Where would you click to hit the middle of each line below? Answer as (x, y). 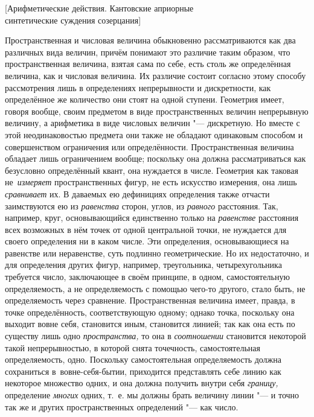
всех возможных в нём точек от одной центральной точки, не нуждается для (146, 229)
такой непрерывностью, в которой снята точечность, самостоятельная (133, 347)
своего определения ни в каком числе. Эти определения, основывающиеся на (147, 241)
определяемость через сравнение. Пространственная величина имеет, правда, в (150, 300)
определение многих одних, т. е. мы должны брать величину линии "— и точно (152, 395)
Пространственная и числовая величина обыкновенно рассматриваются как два (150, 40)
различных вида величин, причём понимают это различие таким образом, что (148, 52)
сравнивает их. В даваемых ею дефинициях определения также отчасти (137, 193)
